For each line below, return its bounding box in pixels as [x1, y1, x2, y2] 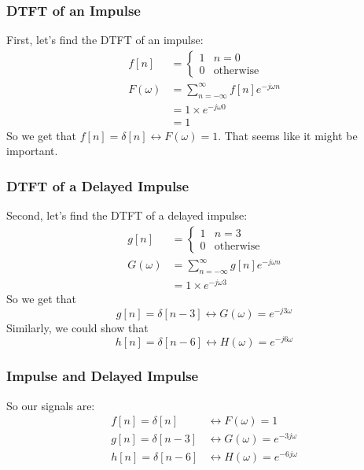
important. [6, 142, 58, 159]
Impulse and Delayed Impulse [6, 366, 199, 386]
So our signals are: [6, 397, 95, 413]
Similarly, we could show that [6, 319, 149, 335]
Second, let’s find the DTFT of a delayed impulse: [6, 207, 248, 224]
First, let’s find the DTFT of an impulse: [6, 31, 204, 48]
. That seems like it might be [218, 127, 358, 143]
